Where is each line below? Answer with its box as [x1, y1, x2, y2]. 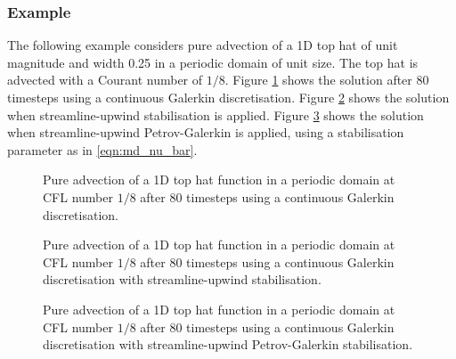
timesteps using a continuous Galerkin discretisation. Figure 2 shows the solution [7, 88, 450, 106]
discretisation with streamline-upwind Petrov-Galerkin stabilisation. [43, 335, 413, 354]
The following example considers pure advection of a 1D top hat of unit [7, 36, 398, 54]
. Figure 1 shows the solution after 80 [224, 70, 429, 89]
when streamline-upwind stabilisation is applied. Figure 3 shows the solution [7, 105, 424, 124]
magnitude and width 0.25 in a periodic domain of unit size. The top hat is [7, 53, 419, 71]
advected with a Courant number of [7, 70, 203, 89]
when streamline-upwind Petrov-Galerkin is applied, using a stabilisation [7, 123, 404, 142]
